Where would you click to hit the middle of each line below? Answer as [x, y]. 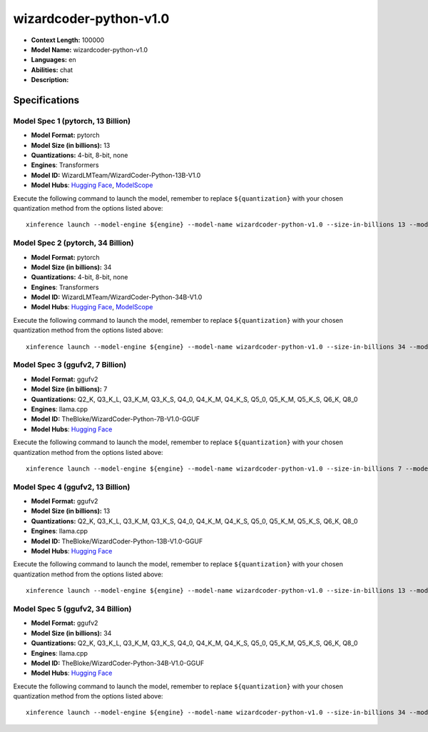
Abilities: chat [52, 70]
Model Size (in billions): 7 [69, 389]
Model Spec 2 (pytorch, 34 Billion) [73, 243]
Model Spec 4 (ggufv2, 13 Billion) [72, 487]
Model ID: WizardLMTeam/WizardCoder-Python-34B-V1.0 [117, 297]
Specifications [46, 100]
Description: [50, 80]
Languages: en [53, 60]
